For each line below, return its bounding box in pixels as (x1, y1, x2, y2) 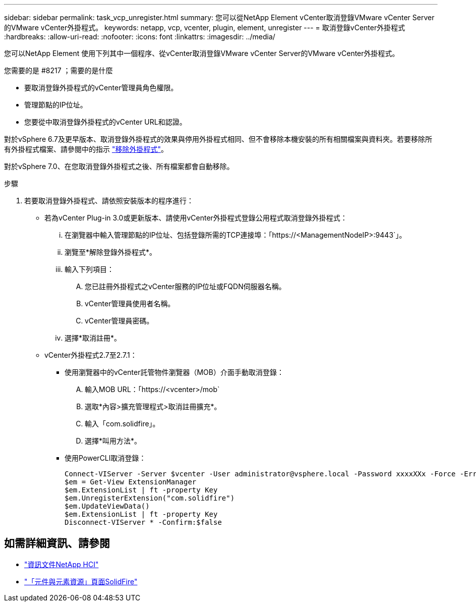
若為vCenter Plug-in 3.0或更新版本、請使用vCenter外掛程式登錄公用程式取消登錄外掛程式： (44, 213, 347, 222)
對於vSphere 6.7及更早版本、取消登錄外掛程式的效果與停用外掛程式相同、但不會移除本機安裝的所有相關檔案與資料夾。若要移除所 (4, 135, 432, 143)
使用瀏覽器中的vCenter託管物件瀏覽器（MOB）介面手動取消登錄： (65, 368, 284, 376)
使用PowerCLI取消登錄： (65, 454, 146, 462)
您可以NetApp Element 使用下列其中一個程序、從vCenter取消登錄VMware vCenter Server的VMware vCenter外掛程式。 (4, 49, 399, 58)
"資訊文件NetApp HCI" (24, 560, 99, 569)
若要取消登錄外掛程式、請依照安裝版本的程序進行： (24, 196, 194, 205)
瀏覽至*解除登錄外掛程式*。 (65, 248, 157, 256)
